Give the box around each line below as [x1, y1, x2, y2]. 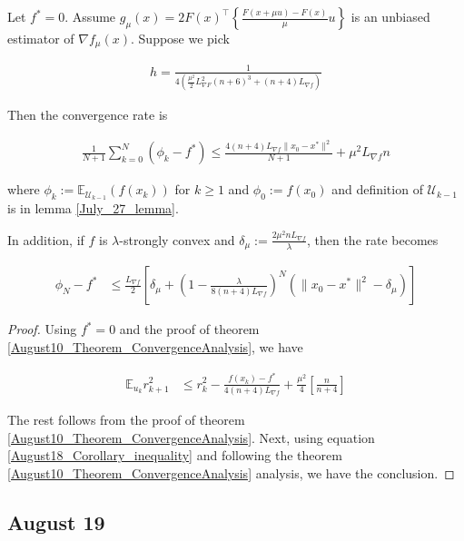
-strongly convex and [119, 230, 235, 249]
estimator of [7, 29, 74, 47]
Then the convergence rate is [7, 105, 168, 124]
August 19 [7, 508, 105, 536]
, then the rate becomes [306, 230, 439, 249]
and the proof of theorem [119, 320, 260, 339]
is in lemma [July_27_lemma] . [7, 199, 179, 218]
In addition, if [7, 230, 84, 249]
